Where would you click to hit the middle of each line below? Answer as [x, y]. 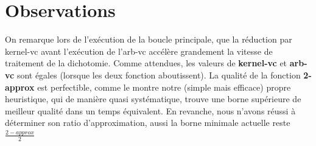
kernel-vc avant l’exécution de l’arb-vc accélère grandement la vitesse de [139, 51]
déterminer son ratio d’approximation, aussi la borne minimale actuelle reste [148, 123]
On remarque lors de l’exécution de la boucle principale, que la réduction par [149, 39]
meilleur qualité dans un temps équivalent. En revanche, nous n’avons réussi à [150, 110]
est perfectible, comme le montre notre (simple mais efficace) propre [164, 87]
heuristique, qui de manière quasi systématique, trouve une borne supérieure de [153, 99]
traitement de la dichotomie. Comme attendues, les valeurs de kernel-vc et [146, 63]
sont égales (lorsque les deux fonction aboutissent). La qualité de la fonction [159, 75]
